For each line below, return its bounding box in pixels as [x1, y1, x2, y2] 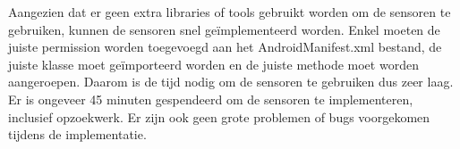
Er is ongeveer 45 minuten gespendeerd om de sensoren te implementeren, [8, 89, 413, 108]
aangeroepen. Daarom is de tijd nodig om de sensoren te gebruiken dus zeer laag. [8, 72, 454, 91]
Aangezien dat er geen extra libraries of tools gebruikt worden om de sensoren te [8, 3, 451, 21]
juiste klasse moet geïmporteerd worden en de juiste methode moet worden [8, 54, 419, 73]
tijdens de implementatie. [8, 125, 147, 144]
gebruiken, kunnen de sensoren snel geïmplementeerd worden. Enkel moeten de [8, 20, 440, 38]
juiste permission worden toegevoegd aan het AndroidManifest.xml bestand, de [8, 37, 442, 56]
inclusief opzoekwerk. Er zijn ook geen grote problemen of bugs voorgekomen [8, 107, 430, 126]
